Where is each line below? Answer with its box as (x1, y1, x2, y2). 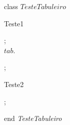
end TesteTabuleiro (4, 113, 62, 123)
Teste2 (4, 78, 24, 89)
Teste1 (4, 18, 24, 28)
